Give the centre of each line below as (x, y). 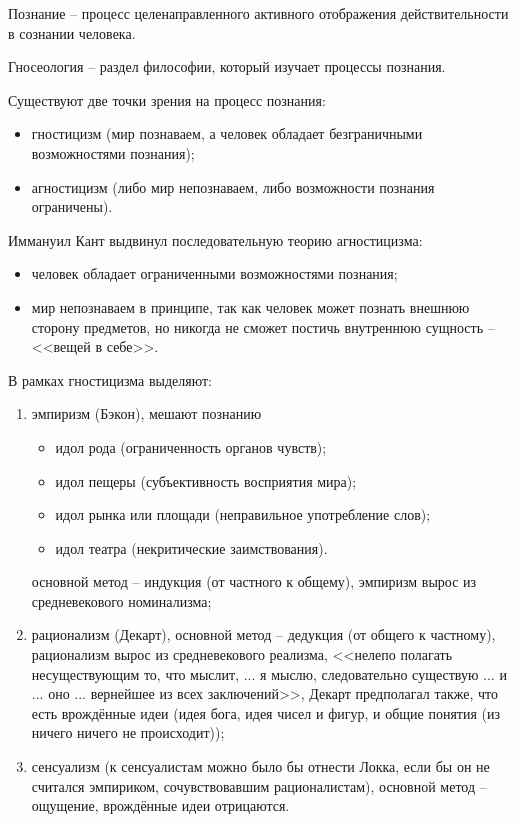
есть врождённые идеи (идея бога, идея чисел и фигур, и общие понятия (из (266, 712)
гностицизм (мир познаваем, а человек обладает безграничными (227, 133)
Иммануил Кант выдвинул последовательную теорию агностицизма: (215, 239)
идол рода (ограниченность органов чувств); (191, 446)
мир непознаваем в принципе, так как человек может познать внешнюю (250, 306)
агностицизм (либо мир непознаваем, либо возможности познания (233, 186)
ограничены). (72, 206)
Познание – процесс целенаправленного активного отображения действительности (258, 13)
